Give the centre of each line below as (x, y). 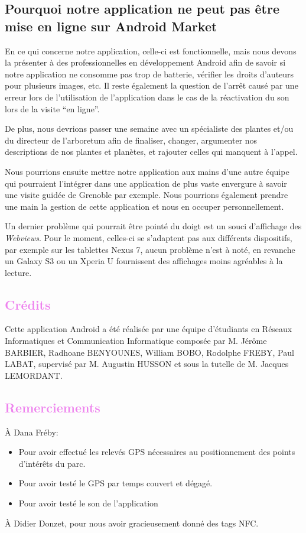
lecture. (18, 272)
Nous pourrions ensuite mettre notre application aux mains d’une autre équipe (147, 171)
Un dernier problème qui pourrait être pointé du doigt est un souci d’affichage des (153, 226)
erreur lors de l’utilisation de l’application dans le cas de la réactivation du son (147, 97)
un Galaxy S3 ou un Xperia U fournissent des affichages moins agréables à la (144, 261)
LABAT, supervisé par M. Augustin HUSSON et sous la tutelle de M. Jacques (147, 364)
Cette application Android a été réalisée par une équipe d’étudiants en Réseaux (149, 329)
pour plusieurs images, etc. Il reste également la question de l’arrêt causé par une (152, 85)
